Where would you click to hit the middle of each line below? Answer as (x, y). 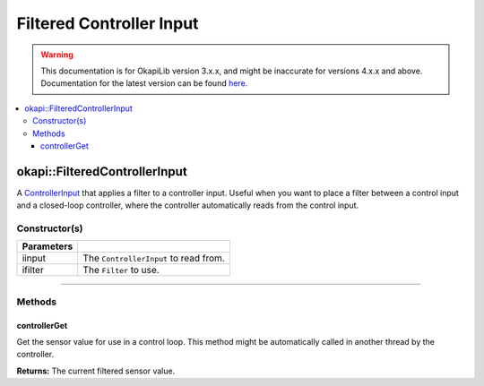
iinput (34, 258)
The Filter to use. (121, 270)
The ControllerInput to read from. (154, 258)
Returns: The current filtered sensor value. (96, 371)
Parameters (48, 246)
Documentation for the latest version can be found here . (144, 83)
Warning (57, 55)
